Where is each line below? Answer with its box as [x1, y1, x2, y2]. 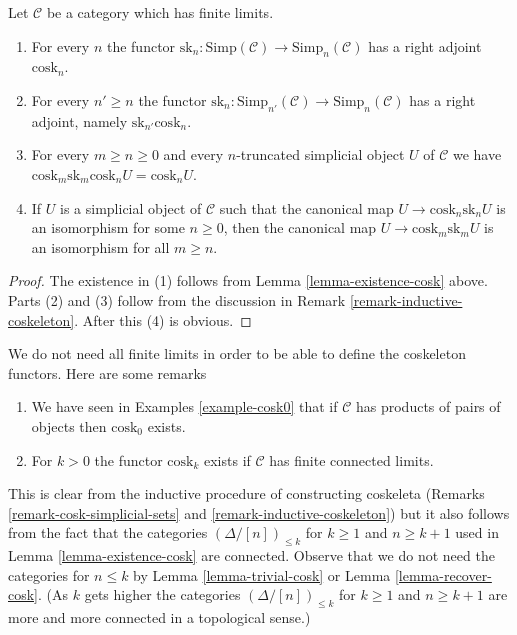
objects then [31, 415, 107, 436]
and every [163, 144, 224, 165]
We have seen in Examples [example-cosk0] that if [31, 396, 338, 417]
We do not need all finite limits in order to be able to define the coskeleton [8, 343, 466, 364]
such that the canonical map [219, 197, 394, 218]
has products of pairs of [355, 396, 501, 417]
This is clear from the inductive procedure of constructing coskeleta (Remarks [8, 483, 485, 504]
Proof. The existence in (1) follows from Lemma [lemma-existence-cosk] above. [8, 270, 488, 291]
